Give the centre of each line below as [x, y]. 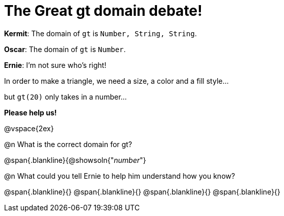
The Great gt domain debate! [103, 11]
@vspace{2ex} [29, 128]
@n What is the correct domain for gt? [68, 144]
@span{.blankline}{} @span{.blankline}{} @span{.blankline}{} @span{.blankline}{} [142, 191]
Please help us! [31, 112]
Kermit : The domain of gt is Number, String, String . [100, 33]
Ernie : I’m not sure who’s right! [55, 65]
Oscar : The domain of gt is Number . [65, 49]
